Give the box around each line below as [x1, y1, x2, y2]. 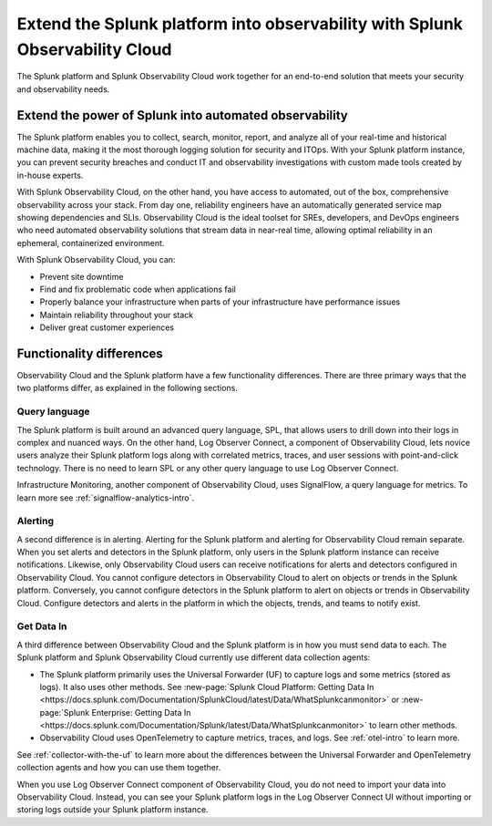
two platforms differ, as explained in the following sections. [16, 383, 239, 394]
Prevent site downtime [39, 271, 124, 282]
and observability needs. [16, 83, 110, 95]
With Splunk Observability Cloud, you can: [16, 254, 176, 265]
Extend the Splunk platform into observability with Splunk [16, 14, 464, 34]
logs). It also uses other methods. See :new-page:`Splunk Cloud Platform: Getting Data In [39, 681, 374, 692]
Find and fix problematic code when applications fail [39, 284, 236, 294]
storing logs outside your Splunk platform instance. [16, 804, 209, 815]
